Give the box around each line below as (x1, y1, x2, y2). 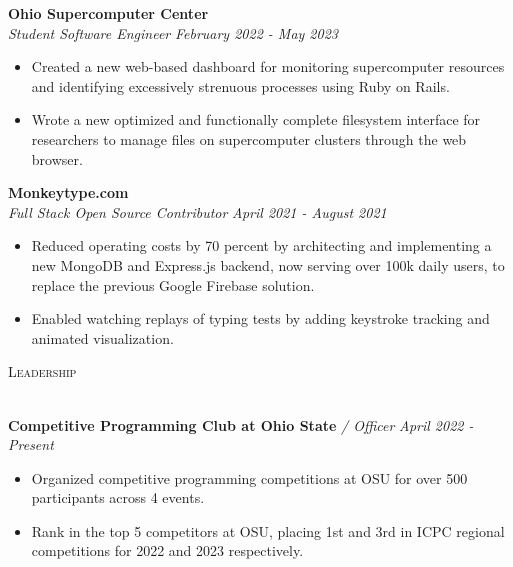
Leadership (8, 361, 77, 382)
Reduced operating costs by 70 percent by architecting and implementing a (31, 235, 492, 256)
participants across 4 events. (31, 487, 205, 508)
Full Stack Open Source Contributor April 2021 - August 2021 (8, 201, 387, 222)
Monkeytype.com (8, 182, 129, 203)
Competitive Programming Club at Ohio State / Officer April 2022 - (8, 414, 474, 435)
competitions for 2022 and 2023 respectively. (31, 540, 304, 561)
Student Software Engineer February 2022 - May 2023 (8, 22, 338, 43)
